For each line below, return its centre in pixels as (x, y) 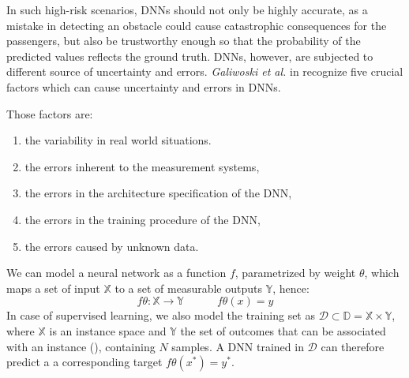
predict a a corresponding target (84, 362)
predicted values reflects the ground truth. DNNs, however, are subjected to (190, 56)
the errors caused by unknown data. (112, 246)
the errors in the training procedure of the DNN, (143, 219)
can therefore (353, 346)
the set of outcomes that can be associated (283, 330)
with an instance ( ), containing (81, 346)
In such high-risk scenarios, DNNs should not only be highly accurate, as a (187, 9)
